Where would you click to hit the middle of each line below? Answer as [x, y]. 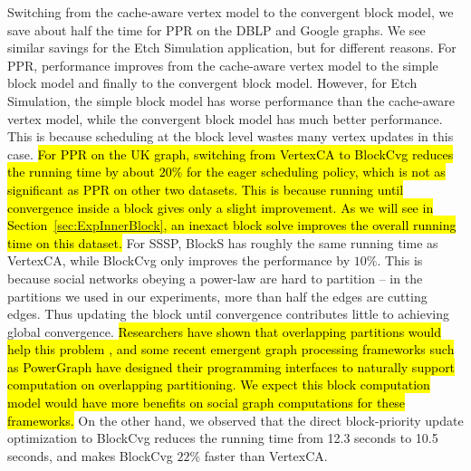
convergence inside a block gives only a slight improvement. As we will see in [221, 207]
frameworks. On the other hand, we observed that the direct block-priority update [235, 420]
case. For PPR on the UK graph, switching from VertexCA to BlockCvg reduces [231, 154]
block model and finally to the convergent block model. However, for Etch [212, 83]
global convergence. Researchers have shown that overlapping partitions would [225, 331]
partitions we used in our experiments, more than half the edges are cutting [217, 296]
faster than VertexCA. [266, 455]
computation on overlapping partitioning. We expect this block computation [219, 384]
